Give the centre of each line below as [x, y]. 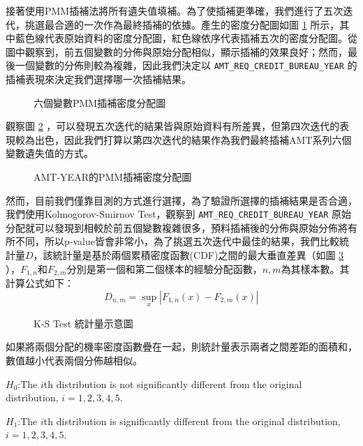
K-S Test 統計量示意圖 [83, 323]
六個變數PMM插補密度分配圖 [100, 102]
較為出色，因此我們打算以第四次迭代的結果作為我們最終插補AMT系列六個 [183, 139]
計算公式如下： [40, 283]
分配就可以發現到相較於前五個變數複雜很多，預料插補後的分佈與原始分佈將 [177, 227]
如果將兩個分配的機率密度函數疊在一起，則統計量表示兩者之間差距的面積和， [181, 347]
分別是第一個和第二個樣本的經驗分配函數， [164, 268]
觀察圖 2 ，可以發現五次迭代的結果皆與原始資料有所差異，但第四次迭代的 [173, 126]
